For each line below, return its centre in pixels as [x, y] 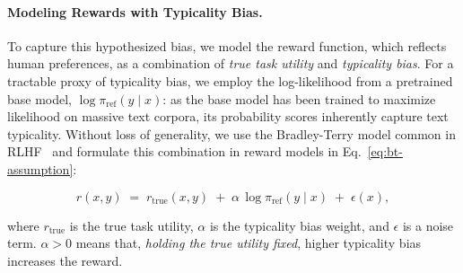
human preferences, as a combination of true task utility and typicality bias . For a [231, 63]
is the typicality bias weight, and [299, 225]
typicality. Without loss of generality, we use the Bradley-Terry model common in [231, 133]
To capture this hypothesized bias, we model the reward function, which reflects [227, 45]
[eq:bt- [385, 151]
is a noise [428, 225]
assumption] [40, 168]
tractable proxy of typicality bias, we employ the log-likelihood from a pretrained [230, 80]
